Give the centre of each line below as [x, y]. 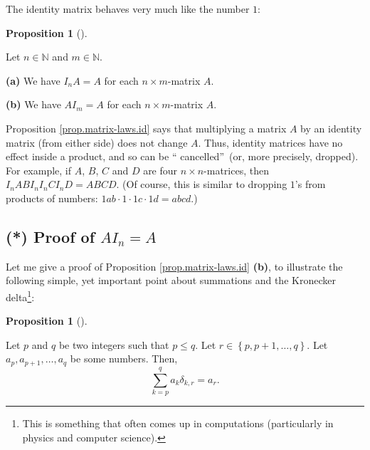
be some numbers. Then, [124, 359]
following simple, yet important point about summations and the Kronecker [171, 280]
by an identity [331, 128]
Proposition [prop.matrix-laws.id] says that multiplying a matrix [146, 128]
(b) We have [33, 104]
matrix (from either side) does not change [97, 142]
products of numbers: [52, 198]
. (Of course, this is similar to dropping [202, 184]
